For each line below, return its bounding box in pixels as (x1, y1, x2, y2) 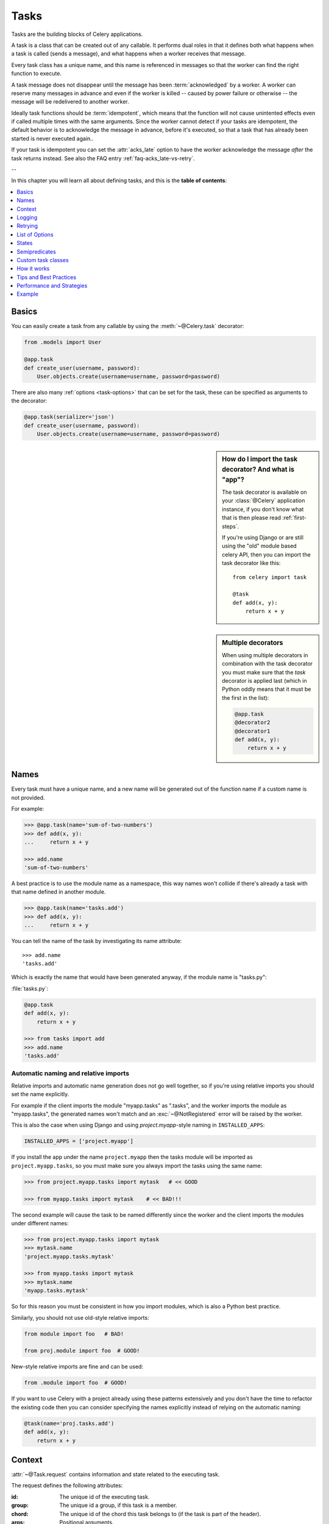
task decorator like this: (222, 560, 281, 567)
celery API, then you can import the (222, 550, 311, 558)
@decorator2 (235, 719, 271, 726)
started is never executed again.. (11, 135, 94, 142)
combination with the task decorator (222, 660, 313, 668)
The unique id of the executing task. (59, 1493, 150, 1500)
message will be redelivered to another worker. (11, 98, 129, 105)
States (16, 240, 33, 247)
